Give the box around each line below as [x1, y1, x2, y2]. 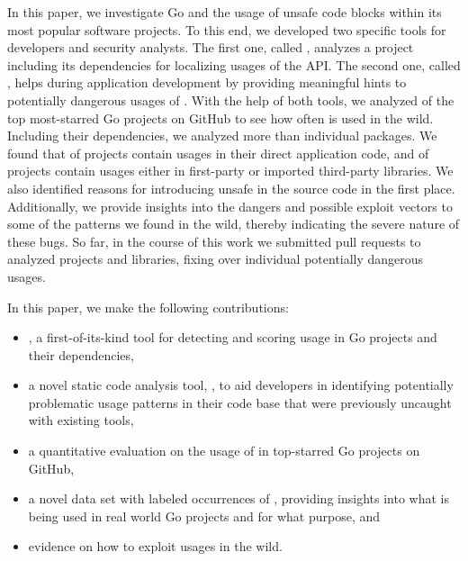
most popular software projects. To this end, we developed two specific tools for [7, 20, 446, 39]
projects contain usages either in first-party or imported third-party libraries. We [7, 161, 454, 180]
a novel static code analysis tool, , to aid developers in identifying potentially [28, 376, 454, 394]
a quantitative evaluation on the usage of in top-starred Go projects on [28, 441, 420, 460]
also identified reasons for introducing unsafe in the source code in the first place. [7, 178, 455, 197]
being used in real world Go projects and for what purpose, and [28, 506, 381, 525]
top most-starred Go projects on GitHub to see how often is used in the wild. [7, 108, 434, 127]
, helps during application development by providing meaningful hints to [7, 73, 407, 92]
